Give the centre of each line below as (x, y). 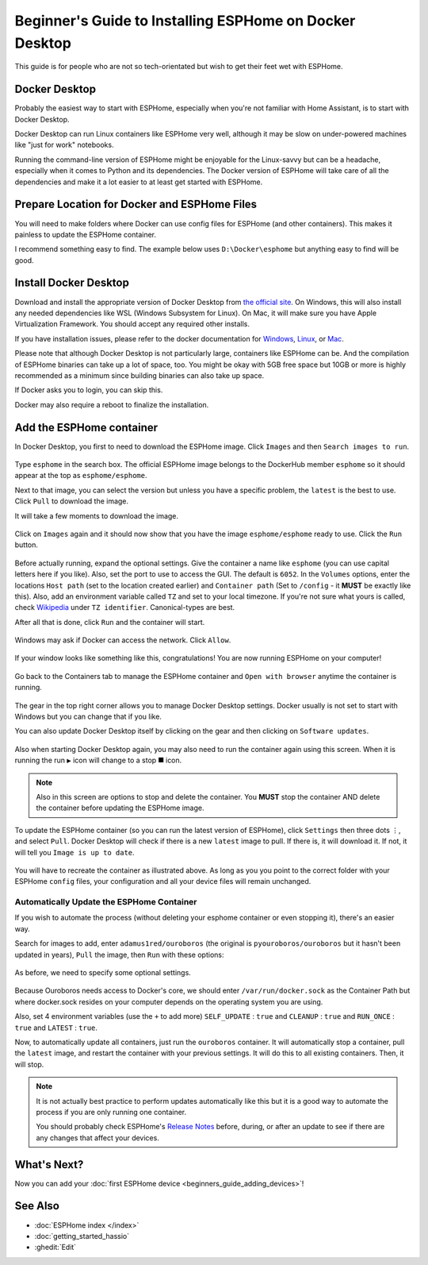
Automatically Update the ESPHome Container (106, 902)
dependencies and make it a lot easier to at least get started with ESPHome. (139, 182)
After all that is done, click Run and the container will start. (110, 622)
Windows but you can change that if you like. (88, 717)
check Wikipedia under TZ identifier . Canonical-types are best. (125, 607)
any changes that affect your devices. (98, 1138)
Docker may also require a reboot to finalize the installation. (112, 404)
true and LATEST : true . (56, 1028)
